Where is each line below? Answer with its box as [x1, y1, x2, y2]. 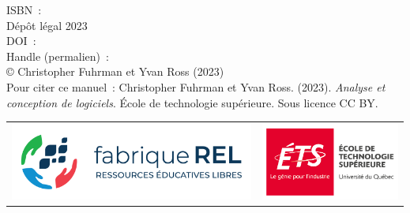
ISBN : [6, 2, 42, 17]
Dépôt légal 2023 [6, 17, 88, 33]
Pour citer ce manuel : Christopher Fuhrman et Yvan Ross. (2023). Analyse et [6, 78, 386, 95]
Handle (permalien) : [6, 47, 109, 64]
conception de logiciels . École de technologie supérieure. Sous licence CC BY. [6, 94, 378, 110]
